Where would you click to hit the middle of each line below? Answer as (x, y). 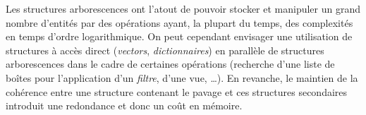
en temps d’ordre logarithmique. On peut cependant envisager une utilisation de (179, 36)
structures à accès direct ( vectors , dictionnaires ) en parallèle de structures (165, 50)
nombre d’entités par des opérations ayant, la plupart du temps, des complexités (179, 22)
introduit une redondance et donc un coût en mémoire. (124, 105)
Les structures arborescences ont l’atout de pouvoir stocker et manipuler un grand (183, 8)
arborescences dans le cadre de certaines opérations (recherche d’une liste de (170, 64)
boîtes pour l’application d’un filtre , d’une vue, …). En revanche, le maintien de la (182, 77)
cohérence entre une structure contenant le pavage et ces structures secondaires (177, 91)
